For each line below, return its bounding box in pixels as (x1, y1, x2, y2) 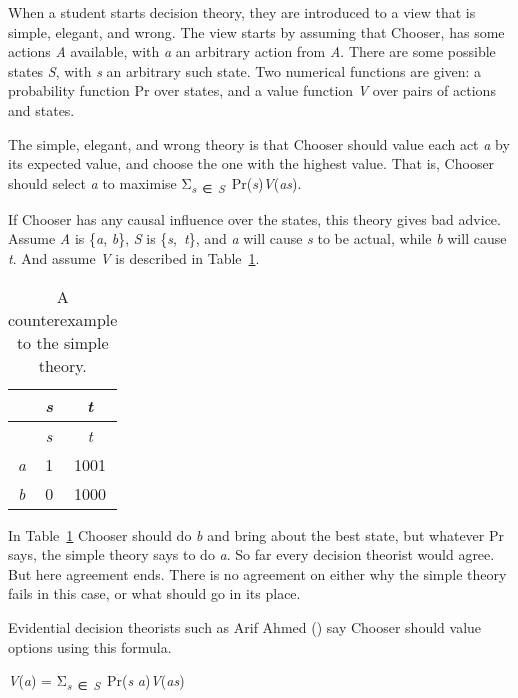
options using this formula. (8, 636, 172, 657)
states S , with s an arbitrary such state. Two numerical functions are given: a (8, 60, 482, 81)
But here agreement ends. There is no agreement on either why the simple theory (8, 563, 507, 584)
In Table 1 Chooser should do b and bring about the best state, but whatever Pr (8, 524, 504, 545)
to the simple (16, 330, 109, 354)
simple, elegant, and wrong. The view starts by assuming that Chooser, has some (8, 21, 505, 42)
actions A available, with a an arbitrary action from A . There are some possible (8, 41, 496, 62)
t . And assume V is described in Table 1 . (8, 248, 260, 269)
